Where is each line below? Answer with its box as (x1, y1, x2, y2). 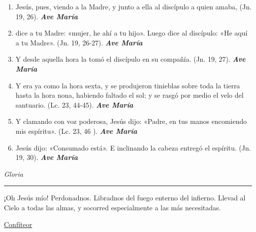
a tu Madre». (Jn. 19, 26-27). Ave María (15, 37, 143, 47)
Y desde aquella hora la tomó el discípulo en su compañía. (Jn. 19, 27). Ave (15, 54, 246, 64)
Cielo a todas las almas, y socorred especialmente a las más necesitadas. (4, 202, 221, 212)
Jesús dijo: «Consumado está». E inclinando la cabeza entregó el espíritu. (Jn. (15, 142, 251, 153)
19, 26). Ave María (15, 11, 78, 21)
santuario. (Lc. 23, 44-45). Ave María (15, 99, 133, 110)
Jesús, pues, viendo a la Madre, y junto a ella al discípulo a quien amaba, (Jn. (15, 1, 252, 11)
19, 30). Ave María (15, 152, 78, 162)
